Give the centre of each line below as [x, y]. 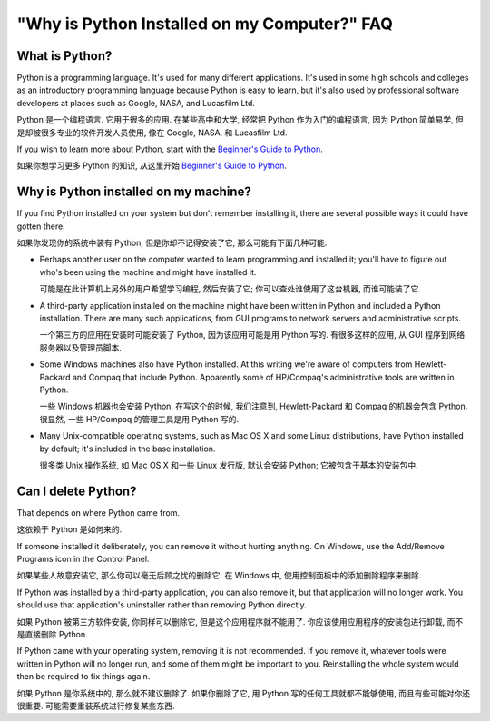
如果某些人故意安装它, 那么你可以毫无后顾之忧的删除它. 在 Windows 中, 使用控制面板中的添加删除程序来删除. [219, 576]
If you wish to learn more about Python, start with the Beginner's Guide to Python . [170, 149]
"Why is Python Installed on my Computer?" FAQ [205, 24]
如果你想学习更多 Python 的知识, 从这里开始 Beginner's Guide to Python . [152, 166]
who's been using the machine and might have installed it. [148, 272]
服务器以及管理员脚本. [81, 347]
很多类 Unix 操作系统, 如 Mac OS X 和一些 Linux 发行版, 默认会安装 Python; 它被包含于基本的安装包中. [229, 465]
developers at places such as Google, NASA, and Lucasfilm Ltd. [136, 103]
